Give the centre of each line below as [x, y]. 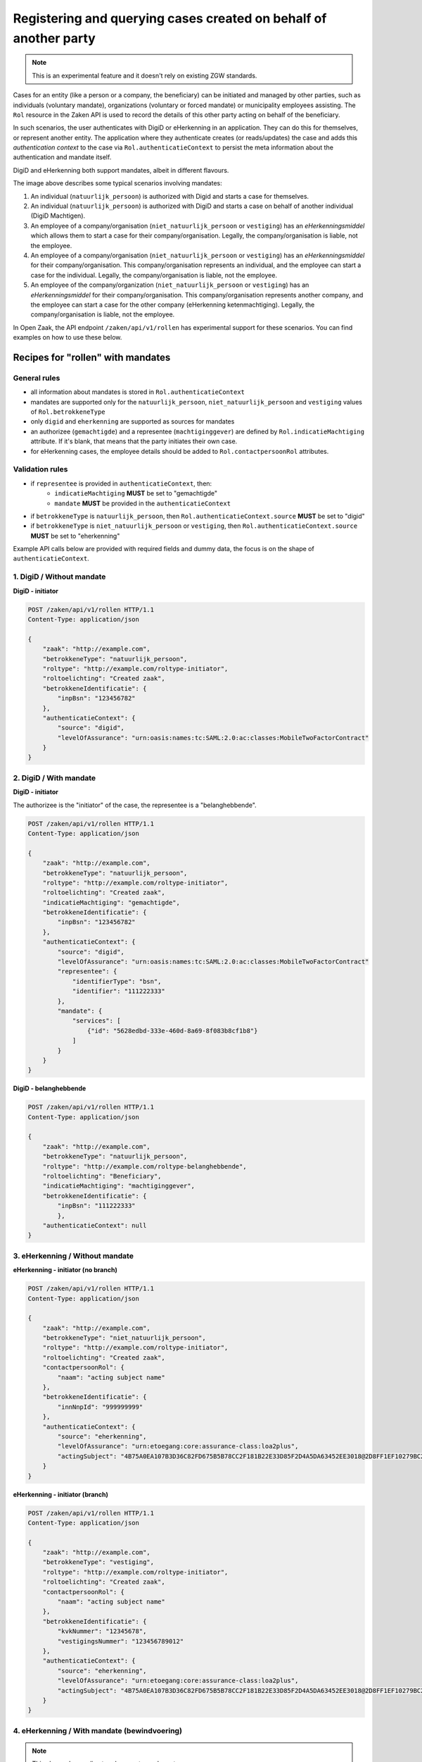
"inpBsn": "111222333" [97, 1206]
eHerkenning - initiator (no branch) [65, 1270]
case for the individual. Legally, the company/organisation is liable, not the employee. [154, 275]
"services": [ [96, 1021]
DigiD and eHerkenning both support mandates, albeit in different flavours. [121, 170]
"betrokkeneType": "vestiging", [98, 1562]
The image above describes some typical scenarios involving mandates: [118, 183]
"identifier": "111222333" [119, 991]
